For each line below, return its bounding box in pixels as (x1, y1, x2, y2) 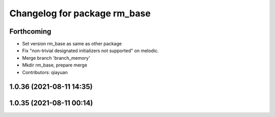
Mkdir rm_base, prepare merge (22, 62, 88, 68)
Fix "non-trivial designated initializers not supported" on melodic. (22, 48, 159, 54)
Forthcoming (9, 27, 51, 36)
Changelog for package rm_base (9, 8, 151, 19)
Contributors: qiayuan (22, 69, 68, 75)
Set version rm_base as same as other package (22, 41, 122, 47)
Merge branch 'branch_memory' (22, 55, 90, 61)
